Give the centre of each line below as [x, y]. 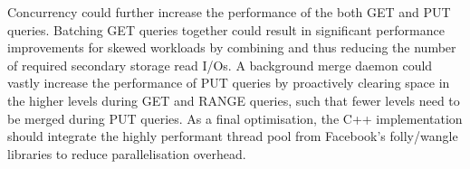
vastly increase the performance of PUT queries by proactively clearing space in [229, 83]
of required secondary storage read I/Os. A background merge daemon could [220, 65]
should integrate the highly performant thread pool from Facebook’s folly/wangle [233, 136]
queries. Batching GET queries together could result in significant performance [226, 29]
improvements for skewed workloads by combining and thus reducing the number [232, 47]
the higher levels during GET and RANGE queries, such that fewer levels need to [234, 100]
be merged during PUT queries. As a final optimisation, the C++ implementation [235, 118]
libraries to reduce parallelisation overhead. [127, 153]
